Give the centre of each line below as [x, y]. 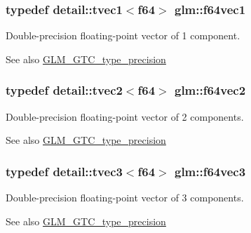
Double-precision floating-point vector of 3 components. [125, 198]
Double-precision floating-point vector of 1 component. [123, 35]
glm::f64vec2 [210, 90]
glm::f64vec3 [210, 171]
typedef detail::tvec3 [64, 171]
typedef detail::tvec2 [64, 90]
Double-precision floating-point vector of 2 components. [125, 116]
